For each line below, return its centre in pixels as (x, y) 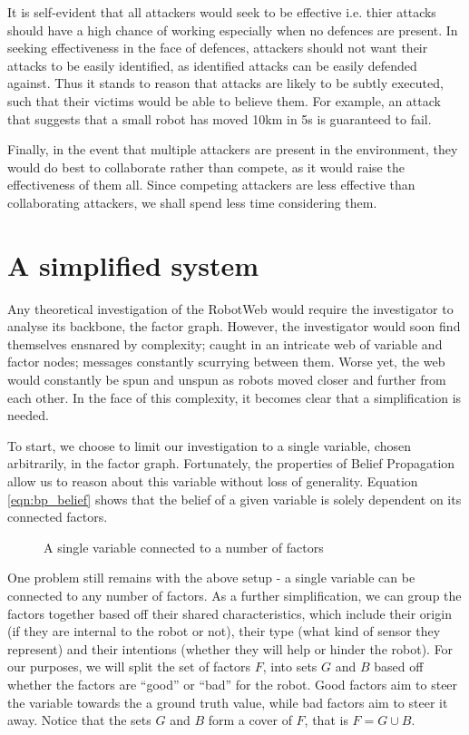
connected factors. (58, 517)
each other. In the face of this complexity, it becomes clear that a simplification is (234, 397)
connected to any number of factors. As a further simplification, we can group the (234, 595)
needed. (28, 415)
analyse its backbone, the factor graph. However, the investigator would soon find (234, 326)
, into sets (290, 666)
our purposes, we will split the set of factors (129, 666)
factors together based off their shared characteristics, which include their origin (230, 613)
